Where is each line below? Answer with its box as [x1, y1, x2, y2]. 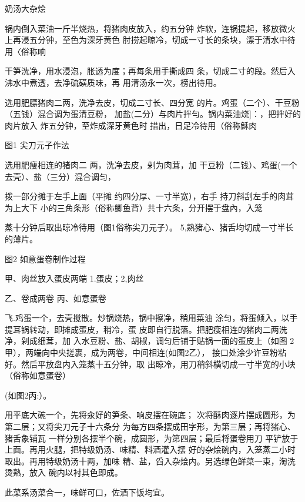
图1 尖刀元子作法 [5, 139, 69, 151]
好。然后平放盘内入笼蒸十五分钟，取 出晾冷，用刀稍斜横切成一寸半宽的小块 [5, 357, 296, 370]
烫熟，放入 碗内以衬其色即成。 [5, 466, 123, 478]
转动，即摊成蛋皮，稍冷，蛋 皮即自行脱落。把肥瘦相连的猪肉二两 [29, 323, 279, 335]
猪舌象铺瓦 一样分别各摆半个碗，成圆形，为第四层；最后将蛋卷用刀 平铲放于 [5, 431, 299, 444]
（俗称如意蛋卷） [5, 369, 71, 381]
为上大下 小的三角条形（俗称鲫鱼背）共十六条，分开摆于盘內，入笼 [5, 201, 263, 213]
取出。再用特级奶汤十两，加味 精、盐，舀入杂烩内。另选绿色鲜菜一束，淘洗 [5, 454, 296, 467]
